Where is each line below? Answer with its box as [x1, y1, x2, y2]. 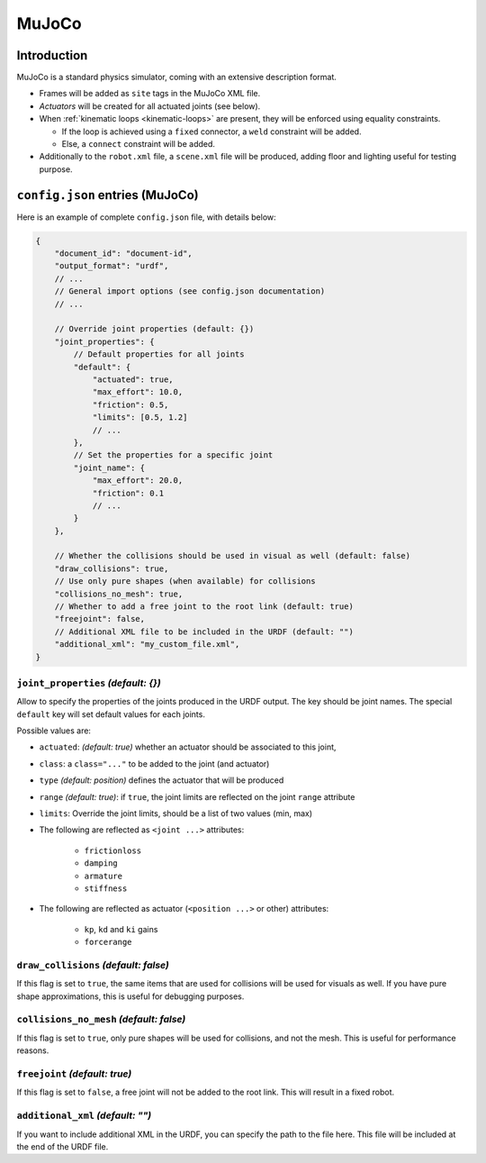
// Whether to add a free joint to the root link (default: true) [54, 602, 355, 612]
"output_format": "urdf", [54, 261, 169, 271]
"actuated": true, [92, 374, 175, 385]
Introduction [16, 48, 88, 63]
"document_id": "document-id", [54, 249, 193, 259]
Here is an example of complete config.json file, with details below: [16, 212, 276, 223]
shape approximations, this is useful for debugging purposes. [16, 991, 245, 1002]
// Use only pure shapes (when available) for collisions [54, 577, 316, 586]
